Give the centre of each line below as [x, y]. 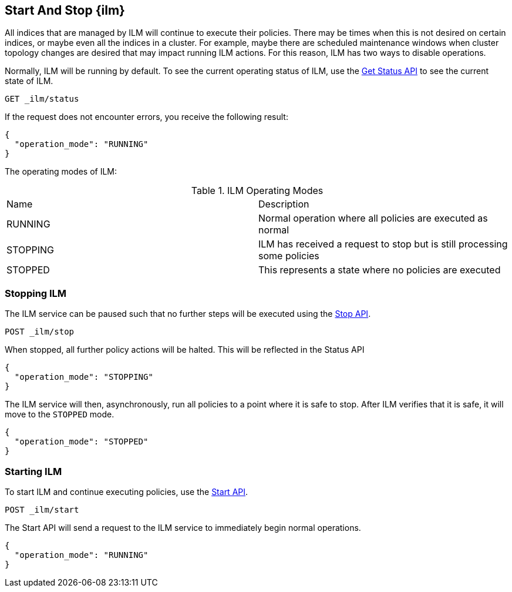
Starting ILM [33, 471]
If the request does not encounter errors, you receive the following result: [146, 117]
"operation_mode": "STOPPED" [81, 442]
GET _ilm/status [42, 99]
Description [284, 204]
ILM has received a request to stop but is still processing [383, 244]
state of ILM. [29, 81]
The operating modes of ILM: [61, 172]
